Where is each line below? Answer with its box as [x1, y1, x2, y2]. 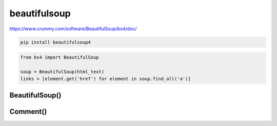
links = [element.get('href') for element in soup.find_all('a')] [20, 76, 191, 82]
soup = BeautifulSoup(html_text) [20, 69, 105, 74]
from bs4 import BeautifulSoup [20, 54, 100, 60]
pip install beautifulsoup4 [20, 39, 91, 45]
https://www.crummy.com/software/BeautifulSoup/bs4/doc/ [9, 26, 137, 32]
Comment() [9, 107, 47, 116]
